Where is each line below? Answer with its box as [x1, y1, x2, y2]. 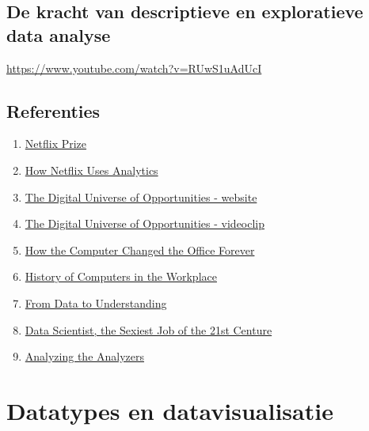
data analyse [6, 22, 111, 47]
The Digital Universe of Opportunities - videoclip [25, 215, 265, 232]
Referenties [6, 98, 101, 123]
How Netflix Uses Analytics [25, 161, 158, 178]
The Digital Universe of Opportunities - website [25, 188, 257, 205]
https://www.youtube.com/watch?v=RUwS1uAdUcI [6, 59, 262, 76]
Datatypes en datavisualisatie [6, 394, 333, 426]
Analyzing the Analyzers [25, 348, 145, 365]
